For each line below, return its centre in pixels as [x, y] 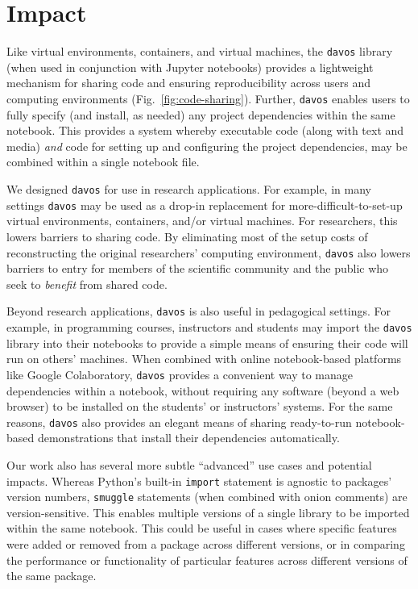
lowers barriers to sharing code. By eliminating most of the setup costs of [187, 236]
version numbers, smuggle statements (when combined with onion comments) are [207, 497]
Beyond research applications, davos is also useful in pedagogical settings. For [199, 311]
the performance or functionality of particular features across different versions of [207, 560]
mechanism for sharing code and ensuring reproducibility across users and [188, 83]
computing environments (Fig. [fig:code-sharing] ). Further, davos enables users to [208, 98]
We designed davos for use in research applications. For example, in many [189, 189]
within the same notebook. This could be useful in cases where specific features [202, 528]
